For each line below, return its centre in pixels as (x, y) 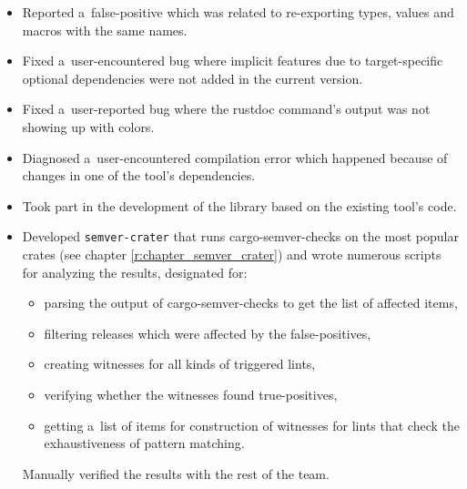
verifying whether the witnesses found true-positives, (191, 394)
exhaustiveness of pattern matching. (144, 443)
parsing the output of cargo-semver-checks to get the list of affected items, (251, 303)
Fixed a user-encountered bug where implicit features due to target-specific (233, 61)
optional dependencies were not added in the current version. (193, 78)
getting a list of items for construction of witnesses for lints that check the (252, 425)
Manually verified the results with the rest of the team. (176, 473)
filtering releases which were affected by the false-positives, (208, 333)
